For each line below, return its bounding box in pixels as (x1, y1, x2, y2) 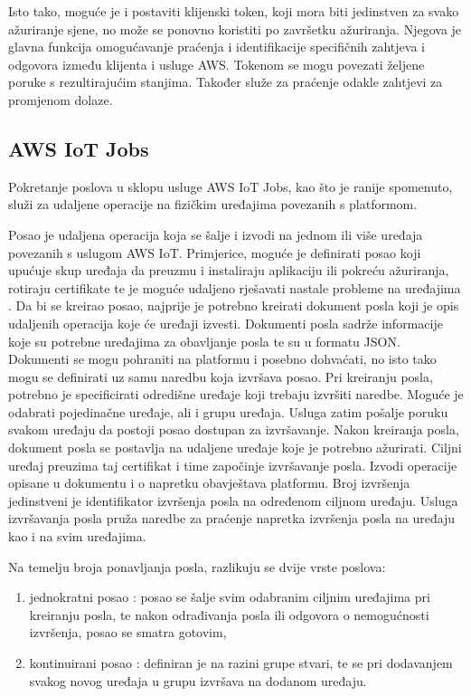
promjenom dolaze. (8, 90, 113, 109)
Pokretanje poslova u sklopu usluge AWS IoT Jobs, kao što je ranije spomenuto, (8, 176, 453, 195)
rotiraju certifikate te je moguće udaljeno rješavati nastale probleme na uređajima (8, 278, 461, 297)
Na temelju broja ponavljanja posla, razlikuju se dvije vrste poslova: (8, 557, 386, 576)
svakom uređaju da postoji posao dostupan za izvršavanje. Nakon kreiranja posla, (8, 420, 459, 439)
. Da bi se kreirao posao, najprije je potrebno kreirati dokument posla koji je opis (8, 296, 459, 315)
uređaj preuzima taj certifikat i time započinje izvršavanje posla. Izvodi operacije (8, 455, 457, 474)
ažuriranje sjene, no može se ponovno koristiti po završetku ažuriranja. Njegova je (8, 19, 462, 38)
